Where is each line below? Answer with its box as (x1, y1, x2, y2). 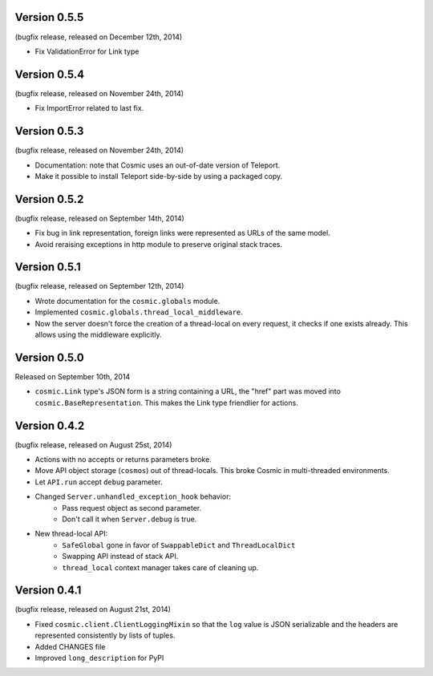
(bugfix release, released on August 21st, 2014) (14, 605, 172, 614)
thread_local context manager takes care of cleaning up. (62, 562, 259, 573)
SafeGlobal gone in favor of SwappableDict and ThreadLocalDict (62, 540, 296, 549)
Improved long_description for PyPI (34, 654, 164, 663)
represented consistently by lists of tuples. (34, 630, 176, 641)
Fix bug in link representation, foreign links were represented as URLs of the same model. (34, 229, 330, 238)
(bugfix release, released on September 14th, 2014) (14, 213, 184, 223)
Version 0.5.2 (14, 192, 84, 206)
